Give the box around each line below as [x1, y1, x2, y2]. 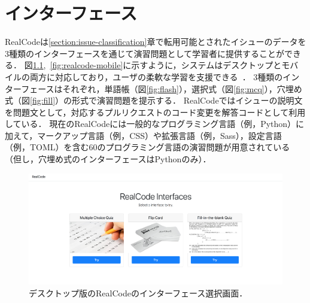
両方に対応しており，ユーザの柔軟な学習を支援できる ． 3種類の [29, 70, 283, 83]
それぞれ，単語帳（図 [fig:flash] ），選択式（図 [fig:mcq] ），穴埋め [62, 82, 302, 95]
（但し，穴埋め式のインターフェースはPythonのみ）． [5, 153, 211, 165]
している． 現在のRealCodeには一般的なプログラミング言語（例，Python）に [5, 117, 305, 130]
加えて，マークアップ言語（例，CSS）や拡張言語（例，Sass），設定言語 [5, 129, 282, 141]
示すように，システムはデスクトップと [131, 59, 282, 71]
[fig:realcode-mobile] [50, 59, 123, 71]
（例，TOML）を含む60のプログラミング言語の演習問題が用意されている [5, 141, 290, 153]
